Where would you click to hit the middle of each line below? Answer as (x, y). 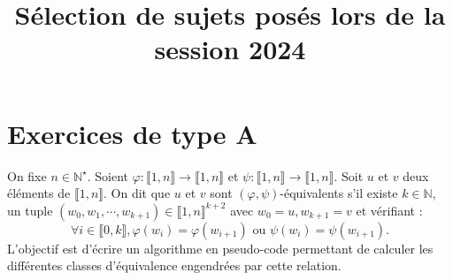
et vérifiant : (389, 210)
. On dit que (137, 193)
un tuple (30, 210)
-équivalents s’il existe (339, 193)
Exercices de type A (132, 133)
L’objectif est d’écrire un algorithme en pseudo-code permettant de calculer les (220, 248)
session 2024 (230, 49)
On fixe (27, 175)
